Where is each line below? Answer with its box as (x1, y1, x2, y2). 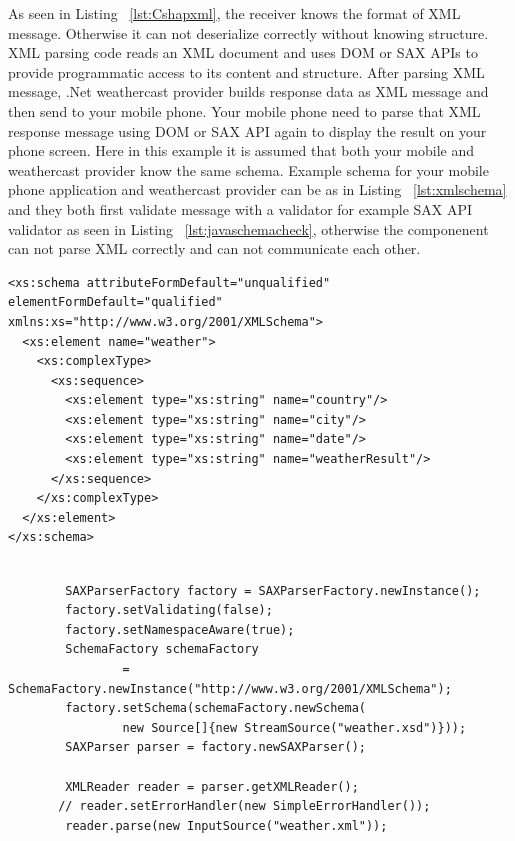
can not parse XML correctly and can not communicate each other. (8, 238, 421, 259)
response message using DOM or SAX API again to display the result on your (8, 120, 487, 141)
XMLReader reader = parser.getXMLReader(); (65, 779, 359, 794)
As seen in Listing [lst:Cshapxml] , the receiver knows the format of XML (8, 3, 461, 23)
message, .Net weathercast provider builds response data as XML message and (8, 81, 489, 102)
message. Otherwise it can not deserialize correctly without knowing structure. (8, 22, 489, 43)
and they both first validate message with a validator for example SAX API (8, 198, 473, 219)
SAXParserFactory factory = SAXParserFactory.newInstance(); (65, 583, 481, 598)
